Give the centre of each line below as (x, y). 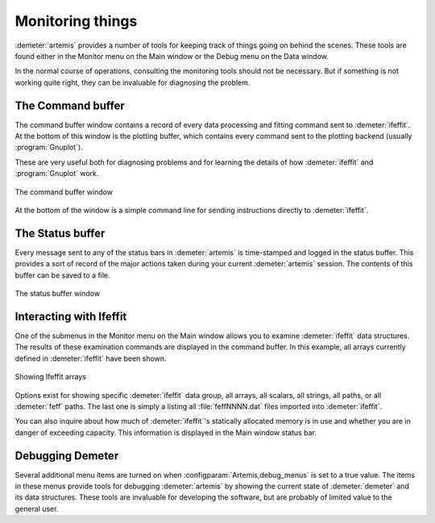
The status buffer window (58, 294)
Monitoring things (76, 21)
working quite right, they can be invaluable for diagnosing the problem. (133, 82)
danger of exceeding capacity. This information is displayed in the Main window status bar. (166, 433)
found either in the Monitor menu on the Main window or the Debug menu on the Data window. (172, 56)
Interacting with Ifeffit (71, 316)
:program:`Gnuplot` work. (57, 174)
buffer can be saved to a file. (62, 275)
